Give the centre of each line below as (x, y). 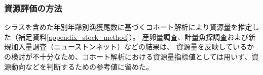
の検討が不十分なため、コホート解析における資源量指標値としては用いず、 (128, 56)
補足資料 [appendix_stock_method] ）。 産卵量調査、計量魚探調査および (133, 36)
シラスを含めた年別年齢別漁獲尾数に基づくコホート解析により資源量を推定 (128, 27)
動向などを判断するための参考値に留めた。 (82, 66)
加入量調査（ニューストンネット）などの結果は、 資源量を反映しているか (133, 47)
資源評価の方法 (33, 8)
